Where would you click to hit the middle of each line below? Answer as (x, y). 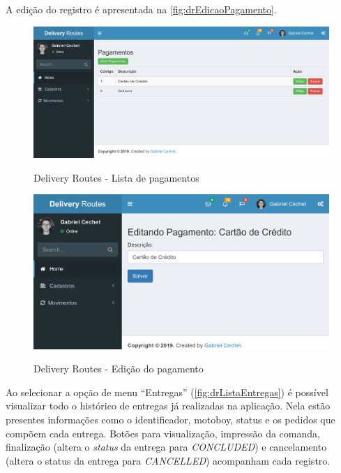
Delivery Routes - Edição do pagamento (119, 369)
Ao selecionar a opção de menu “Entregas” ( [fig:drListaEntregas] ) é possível (167, 392)
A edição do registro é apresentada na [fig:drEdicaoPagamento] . (141, 9)
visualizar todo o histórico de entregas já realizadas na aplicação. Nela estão (168, 406)
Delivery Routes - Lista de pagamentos (116, 177)
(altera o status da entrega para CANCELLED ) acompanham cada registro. (168, 460)
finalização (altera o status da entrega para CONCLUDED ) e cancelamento (166, 447)
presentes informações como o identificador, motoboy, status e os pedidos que (170, 420)
